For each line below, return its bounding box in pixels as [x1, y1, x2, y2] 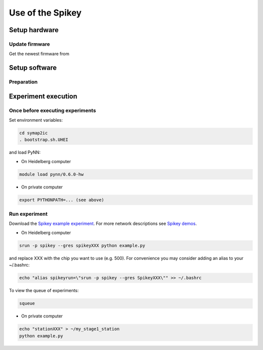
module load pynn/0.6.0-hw [19, 171, 84, 177]
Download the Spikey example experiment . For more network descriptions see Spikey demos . [9, 221, 197, 226]
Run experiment [9, 211, 48, 218]
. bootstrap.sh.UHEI [19, 137, 68, 143]
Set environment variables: [9, 117, 63, 123]
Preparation [9, 78, 38, 85]
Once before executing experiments [9, 107, 96, 114]
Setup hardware [9, 26, 59, 34]
